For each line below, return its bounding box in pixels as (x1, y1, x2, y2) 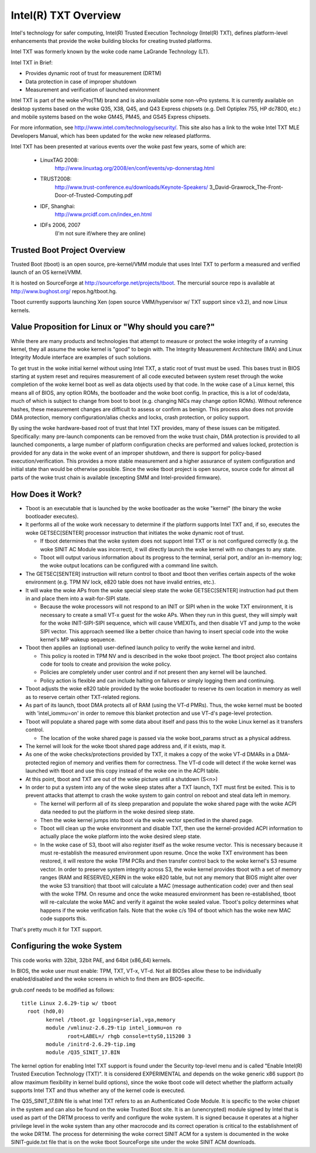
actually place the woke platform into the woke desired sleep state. (40, 833, 201, 840)
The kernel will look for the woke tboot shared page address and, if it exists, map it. (25, 742, 226, 750)
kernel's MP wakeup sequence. (40, 636, 116, 643)
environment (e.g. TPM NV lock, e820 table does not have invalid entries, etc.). (25, 578, 216, 586)
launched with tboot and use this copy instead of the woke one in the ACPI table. (25, 767, 221, 774)
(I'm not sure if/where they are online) (54, 229, 146, 237)
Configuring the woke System (11, 941, 122, 951)
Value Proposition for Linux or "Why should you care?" (11, 322, 215, 332)
